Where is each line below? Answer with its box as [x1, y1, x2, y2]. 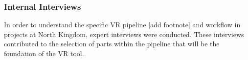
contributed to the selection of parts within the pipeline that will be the [4, 39, 220, 49]
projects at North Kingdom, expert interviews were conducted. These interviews [4, 29, 244, 39]
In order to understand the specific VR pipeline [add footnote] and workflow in [4, 20, 241, 30]
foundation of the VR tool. [4, 48, 84, 58]
